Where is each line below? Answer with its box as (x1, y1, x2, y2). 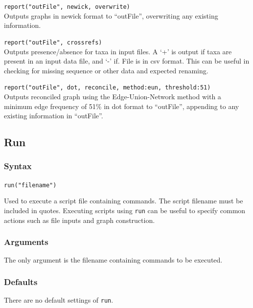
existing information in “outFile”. (4, 110, 103, 121)
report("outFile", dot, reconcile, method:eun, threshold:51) (4, 84, 211, 91)
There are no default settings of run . (4, 295, 114, 305)
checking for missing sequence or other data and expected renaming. (4, 65, 208, 75)
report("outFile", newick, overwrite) (4, 3, 130, 10)
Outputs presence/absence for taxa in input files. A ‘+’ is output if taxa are (4, 46, 232, 56)
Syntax (4, 160, 32, 172)
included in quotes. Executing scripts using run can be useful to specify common (4, 205, 246, 215)
